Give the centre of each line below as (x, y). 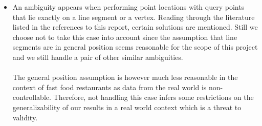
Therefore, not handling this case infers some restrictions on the (154, 97)
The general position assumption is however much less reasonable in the (125, 77)
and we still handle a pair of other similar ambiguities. (98, 57)
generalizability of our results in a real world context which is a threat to (127, 107)
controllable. (32, 97)
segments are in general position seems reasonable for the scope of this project (135, 47)
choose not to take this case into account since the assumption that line (125, 37)
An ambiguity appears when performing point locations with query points (128, 7)
